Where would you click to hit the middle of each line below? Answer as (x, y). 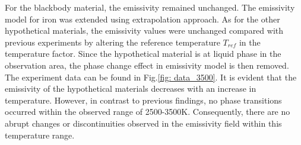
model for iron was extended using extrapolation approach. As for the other (142, 19)
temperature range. (40, 135)
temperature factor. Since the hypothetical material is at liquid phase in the (143, 54)
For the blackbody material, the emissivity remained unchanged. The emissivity (150, 7)
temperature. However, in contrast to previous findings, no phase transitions (143, 100)
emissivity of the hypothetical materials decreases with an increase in (131, 88)
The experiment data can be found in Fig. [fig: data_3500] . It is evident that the (151, 77)
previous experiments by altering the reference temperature (113, 42)
